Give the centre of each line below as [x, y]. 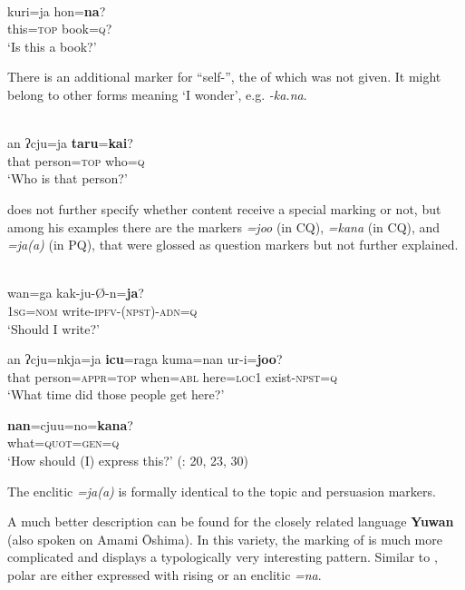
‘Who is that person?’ [68, 178]
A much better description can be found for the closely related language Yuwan [231, 521]
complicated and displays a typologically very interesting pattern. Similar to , [223, 557]
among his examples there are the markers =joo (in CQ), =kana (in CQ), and [224, 226]
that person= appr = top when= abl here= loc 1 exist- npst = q [173, 376]
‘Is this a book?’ [52, 46]
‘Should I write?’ [53, 328]
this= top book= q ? [60, 29]
